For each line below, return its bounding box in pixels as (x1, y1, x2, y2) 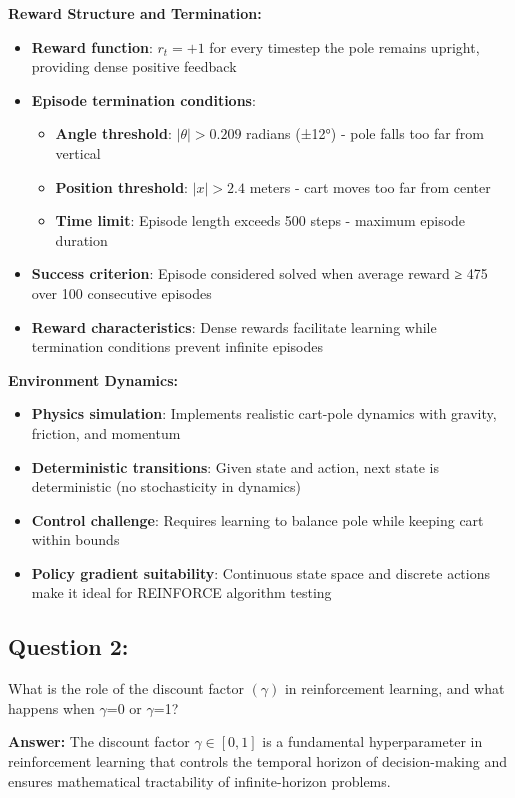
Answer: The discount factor (8, 731, 190, 752)
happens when (8, 697, 95, 718)
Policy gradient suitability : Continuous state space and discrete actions (31, 562, 491, 583)
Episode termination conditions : (31, 89, 256, 110)
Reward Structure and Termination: (8, 3, 262, 23)
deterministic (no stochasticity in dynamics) (31, 476, 301, 497)
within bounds (31, 529, 120, 550)
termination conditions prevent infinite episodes (31, 336, 324, 357)
